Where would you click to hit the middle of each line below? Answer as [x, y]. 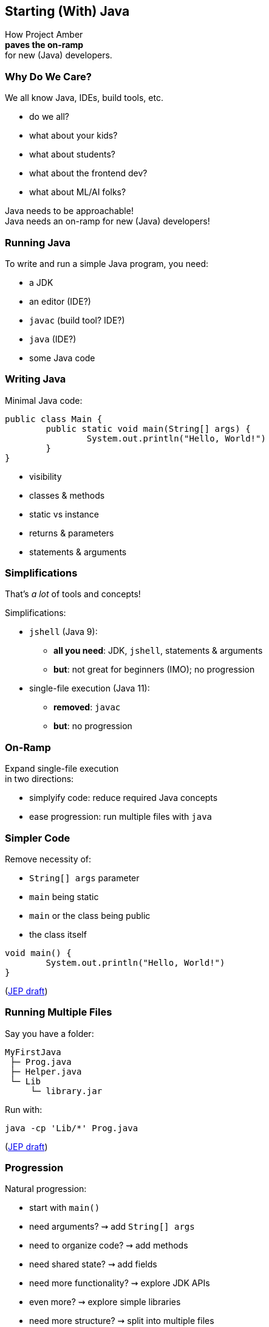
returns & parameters [72, 533]
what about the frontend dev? [88, 173]
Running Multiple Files [59, 1012]
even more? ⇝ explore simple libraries [105, 1302]
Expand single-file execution [62, 769]
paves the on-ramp [44, 45]
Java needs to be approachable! [69, 211]
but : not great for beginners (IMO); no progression [154, 670]
